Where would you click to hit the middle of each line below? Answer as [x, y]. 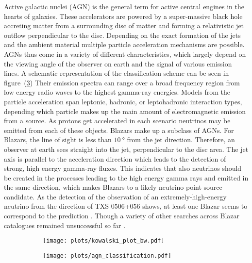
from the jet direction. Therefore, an [181, 140]
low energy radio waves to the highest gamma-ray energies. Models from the [117, 92]
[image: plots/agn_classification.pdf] [107, 255]
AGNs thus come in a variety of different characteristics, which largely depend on [125, 54]
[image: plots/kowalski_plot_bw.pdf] [104, 241]
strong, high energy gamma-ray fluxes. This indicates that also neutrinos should [123, 168]
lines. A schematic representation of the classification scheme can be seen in [117, 73]
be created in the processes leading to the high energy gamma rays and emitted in [126, 177]
